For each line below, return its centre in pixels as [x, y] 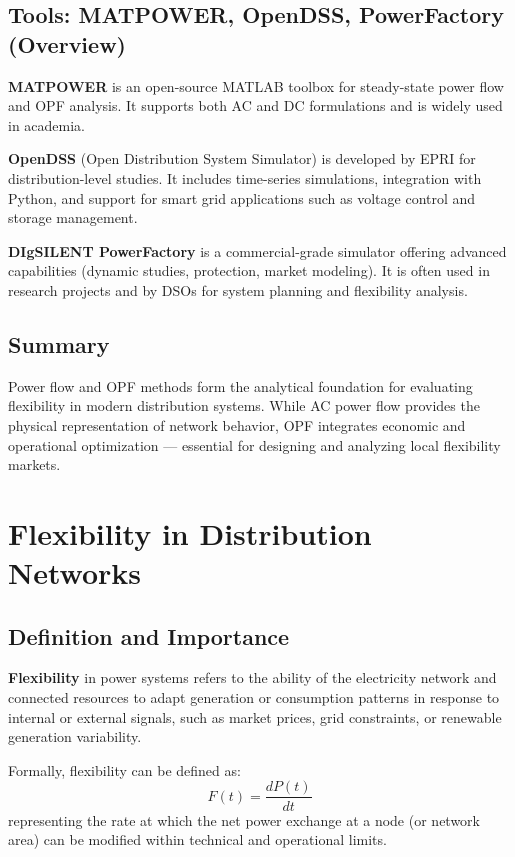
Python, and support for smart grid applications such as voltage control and [242, 197]
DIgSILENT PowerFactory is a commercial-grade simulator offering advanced [257, 250]
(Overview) [67, 43]
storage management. [73, 217]
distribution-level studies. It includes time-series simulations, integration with [245, 177]
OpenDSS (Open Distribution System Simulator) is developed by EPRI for [242, 158]
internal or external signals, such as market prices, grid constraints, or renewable [255, 716]
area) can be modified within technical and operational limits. [197, 839]
